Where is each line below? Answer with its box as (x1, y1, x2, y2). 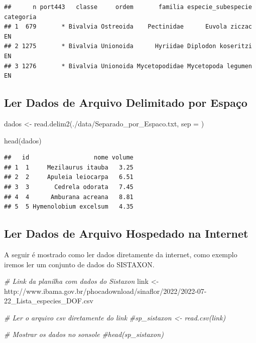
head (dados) (4, 135, 42, 145)
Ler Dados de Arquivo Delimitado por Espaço (4, 95, 247, 110)
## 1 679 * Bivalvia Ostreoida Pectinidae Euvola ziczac (4, 23, 252, 31)
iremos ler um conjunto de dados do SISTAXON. (4, 259, 155, 269)
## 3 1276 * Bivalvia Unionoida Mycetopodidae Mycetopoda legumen (4, 62, 252, 70)
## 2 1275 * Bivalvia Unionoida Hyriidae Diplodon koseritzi (4, 43, 252, 50)
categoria (4, 13, 37, 21)
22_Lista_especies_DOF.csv (4, 295, 93, 306)
